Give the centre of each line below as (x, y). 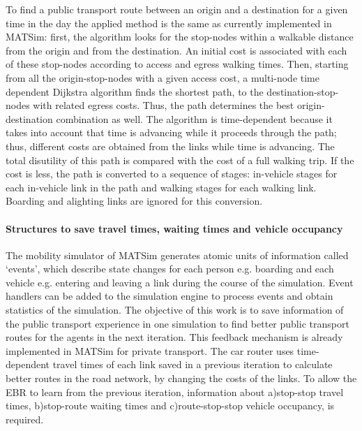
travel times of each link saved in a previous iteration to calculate (193, 364)
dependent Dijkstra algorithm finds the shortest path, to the (135, 91)
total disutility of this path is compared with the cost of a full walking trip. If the (180, 160)
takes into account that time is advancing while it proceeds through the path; (171, 132)
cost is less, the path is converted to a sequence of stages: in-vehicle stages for (172, 174)
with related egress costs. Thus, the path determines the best (164, 105)
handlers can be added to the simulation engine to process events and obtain (169, 296)
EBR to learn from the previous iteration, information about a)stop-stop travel (175, 392)
